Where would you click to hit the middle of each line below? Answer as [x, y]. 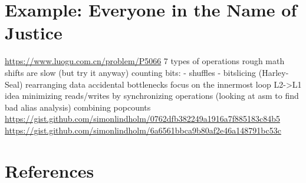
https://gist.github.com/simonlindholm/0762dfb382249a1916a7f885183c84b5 [142, 119]
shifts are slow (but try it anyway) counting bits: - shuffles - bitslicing [131, 72]
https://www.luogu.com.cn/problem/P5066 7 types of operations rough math [145, 61]
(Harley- [274, 72]
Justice [34, 33]
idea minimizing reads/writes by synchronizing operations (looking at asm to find [152, 96]
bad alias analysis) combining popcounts [78, 107]
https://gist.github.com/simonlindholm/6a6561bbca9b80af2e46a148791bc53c [143, 130]
